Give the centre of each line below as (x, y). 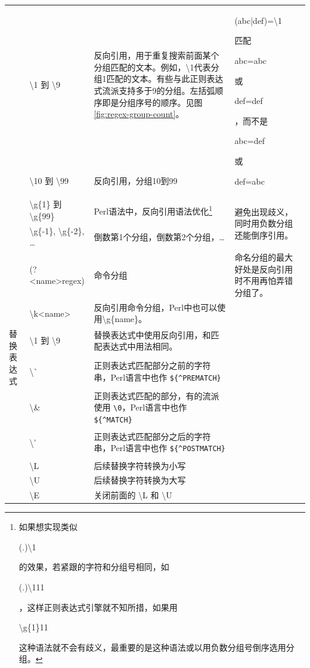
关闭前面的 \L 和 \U (133, 495)
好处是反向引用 (264, 269)
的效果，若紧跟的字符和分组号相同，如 (94, 567)
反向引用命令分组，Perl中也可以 (156, 307)
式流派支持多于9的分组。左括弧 (154, 90)
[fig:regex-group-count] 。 (139, 114)
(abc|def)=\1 (258, 20)
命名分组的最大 (264, 257)
